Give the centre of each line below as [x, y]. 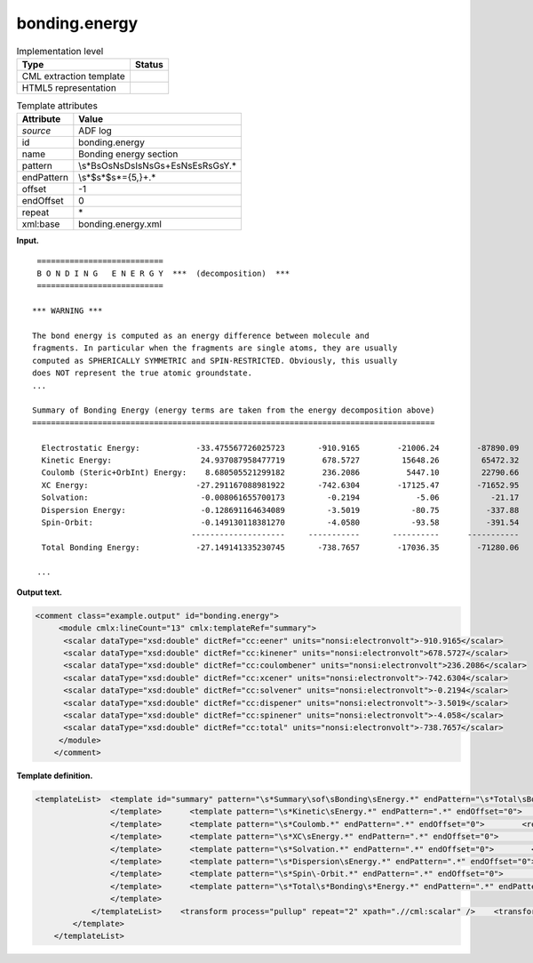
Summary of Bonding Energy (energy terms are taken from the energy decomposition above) [234, 410]
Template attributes [57, 106]
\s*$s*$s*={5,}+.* [117, 178]
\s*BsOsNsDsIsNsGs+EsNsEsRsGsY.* [158, 166]
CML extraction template [73, 76]
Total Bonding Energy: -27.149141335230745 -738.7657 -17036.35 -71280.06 [280, 547]
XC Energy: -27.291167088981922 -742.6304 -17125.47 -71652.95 [280, 485]
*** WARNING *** [68, 311]
